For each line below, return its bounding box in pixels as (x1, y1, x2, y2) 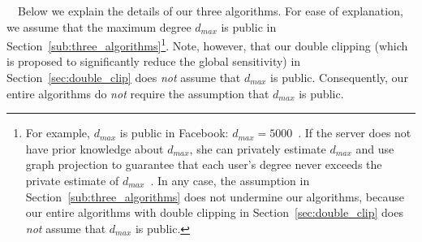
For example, (25, 124, 90, 141)
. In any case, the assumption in (150, 172, 310, 188)
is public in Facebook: (119, 124, 229, 141)
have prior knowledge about (25, 140, 164, 157)
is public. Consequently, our (270, 69, 408, 86)
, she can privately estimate (189, 140, 326, 157)
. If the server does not (298, 124, 411, 141)
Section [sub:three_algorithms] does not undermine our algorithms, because (25, 188, 404, 205)
